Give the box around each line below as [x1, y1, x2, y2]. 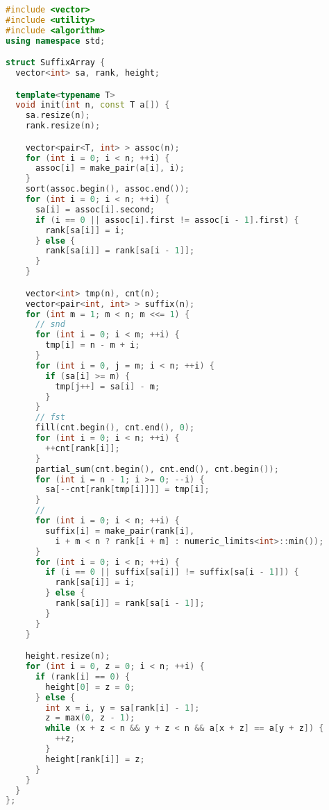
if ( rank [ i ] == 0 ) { [35, 671, 130, 682]
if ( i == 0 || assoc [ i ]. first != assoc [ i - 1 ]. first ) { [35, 214, 299, 225]
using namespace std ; [6, 35, 106, 46]
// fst [35, 412, 65, 423]
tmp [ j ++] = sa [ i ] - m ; [55, 381, 160, 391]
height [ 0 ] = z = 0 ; [45, 682, 135, 692]
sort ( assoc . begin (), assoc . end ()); [25, 184, 189, 194]
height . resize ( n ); [25, 651, 110, 661]
